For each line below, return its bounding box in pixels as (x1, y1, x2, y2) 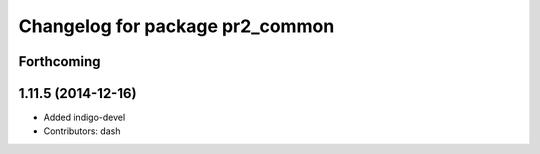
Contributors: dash (43, 125, 121, 137)
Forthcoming (18, 53, 101, 70)
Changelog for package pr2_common (18, 15, 335, 37)
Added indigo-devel (43, 111, 126, 124)
